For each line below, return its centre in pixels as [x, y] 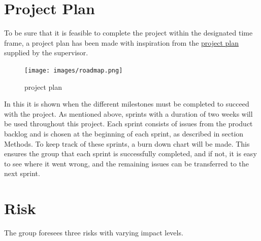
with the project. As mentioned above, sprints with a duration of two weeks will [128, 113]
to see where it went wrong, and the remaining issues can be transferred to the [127, 163]
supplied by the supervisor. [46, 53]
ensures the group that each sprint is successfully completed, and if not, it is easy [130, 153]
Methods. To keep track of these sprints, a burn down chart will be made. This [127, 143]
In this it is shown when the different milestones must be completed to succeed [127, 104]
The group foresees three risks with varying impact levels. [94, 233]
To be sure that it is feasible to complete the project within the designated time [128, 33]
